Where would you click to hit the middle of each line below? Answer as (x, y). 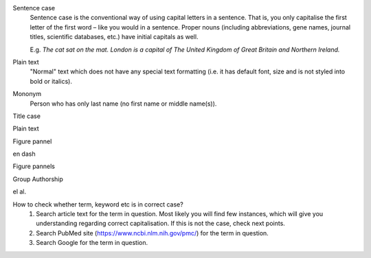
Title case (27, 116)
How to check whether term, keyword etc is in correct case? (98, 204)
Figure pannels (34, 166)
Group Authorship (38, 179)
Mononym (27, 94)
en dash (24, 154)
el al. (20, 191)
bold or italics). (51, 81)
